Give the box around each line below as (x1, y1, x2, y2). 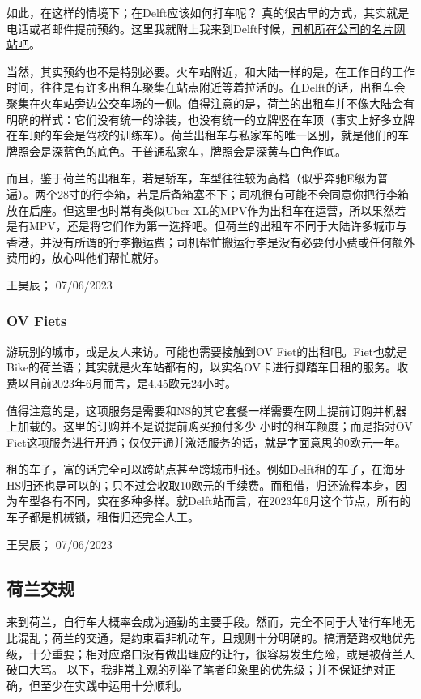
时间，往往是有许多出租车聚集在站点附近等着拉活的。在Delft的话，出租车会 (6, 79, 406, 96)
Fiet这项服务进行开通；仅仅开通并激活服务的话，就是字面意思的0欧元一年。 (6, 433, 406, 450)
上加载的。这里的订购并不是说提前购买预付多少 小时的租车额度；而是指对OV (6, 418, 413, 435)
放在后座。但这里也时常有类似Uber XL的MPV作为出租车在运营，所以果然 (6, 201, 395, 218)
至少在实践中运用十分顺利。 (40, 676, 188, 693)
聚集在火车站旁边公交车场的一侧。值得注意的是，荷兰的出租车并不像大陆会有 (6, 94, 415, 111)
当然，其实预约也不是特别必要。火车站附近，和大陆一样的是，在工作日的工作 (6, 62, 415, 79)
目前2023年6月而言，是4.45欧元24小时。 (28, 374, 236, 391)
